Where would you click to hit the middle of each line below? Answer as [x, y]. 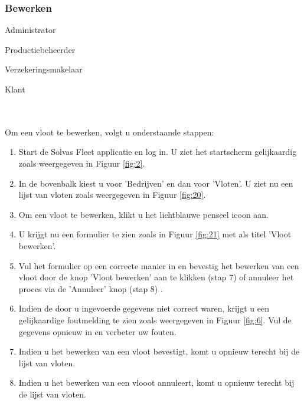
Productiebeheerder [40, 49]
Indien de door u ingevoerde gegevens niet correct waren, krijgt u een [144, 308]
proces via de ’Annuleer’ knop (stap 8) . [91, 288]
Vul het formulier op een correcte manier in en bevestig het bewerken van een [159, 265]
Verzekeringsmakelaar [44, 69]
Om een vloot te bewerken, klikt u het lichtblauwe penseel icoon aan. [144, 214]
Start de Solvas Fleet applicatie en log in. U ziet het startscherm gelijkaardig [158, 152]
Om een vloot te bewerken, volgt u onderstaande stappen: [109, 132]
